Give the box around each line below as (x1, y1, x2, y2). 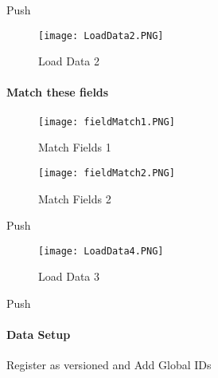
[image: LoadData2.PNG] (38, 30, 164, 41)
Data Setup (6, 326, 71, 343)
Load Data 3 (38, 268, 99, 285)
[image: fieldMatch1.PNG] (38, 116, 175, 128)
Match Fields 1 (38, 139, 111, 156)
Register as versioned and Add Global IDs (6, 356, 212, 373)
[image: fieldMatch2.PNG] (38, 167, 175, 179)
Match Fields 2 (38, 190, 111, 207)
